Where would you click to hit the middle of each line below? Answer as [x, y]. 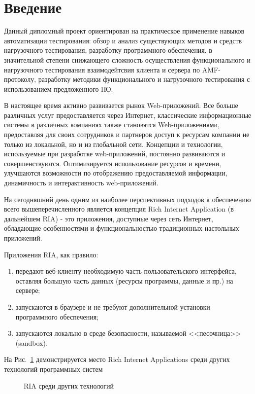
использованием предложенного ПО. [59, 89]
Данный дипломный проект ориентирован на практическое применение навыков [124, 31]
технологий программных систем [53, 369]
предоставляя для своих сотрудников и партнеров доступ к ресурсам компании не [127, 134]
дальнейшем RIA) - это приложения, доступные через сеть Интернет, [109, 218]
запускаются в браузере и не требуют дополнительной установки [113, 306]
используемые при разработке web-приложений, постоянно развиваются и [115, 154]
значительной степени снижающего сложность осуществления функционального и [127, 59]
